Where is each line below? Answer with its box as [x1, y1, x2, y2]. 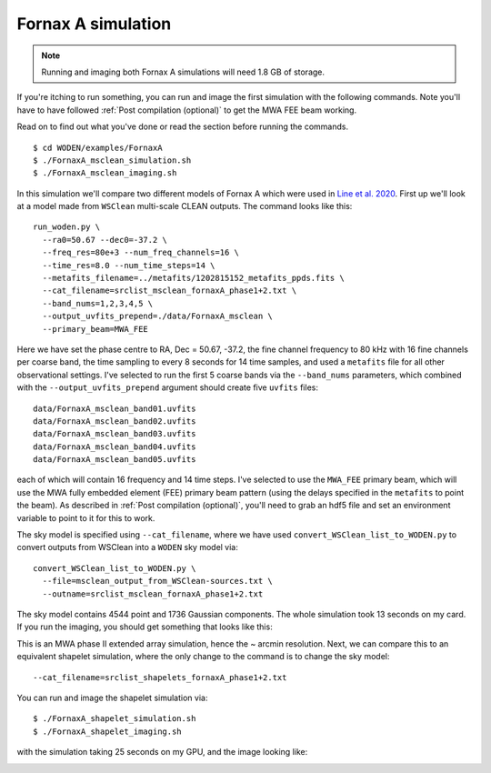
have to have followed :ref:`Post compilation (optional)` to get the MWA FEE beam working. [16, 105, 357, 115]
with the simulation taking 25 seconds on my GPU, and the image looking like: [16, 747, 308, 758]
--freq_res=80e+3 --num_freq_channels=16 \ [42, 247, 240, 258]
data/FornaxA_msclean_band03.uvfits [33, 428, 196, 439]
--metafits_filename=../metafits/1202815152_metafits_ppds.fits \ [42, 273, 345, 284]
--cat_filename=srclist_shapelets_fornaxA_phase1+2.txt [33, 672, 287, 682]
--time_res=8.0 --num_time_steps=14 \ [42, 260, 215, 270]
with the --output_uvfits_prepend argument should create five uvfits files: [16, 382, 318, 393]
